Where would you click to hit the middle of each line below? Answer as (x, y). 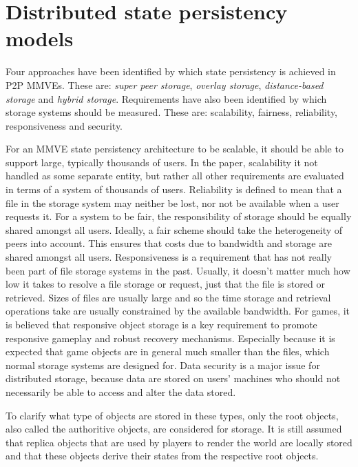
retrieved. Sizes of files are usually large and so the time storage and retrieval (168, 297)
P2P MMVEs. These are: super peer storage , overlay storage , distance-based (165, 85)
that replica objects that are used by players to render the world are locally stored (179, 442)
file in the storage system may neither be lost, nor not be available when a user (172, 202)
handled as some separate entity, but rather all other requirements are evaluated (175, 176)
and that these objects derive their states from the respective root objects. (162, 456)
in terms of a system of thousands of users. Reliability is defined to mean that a (174, 189)
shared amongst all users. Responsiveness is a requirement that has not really (169, 257)
